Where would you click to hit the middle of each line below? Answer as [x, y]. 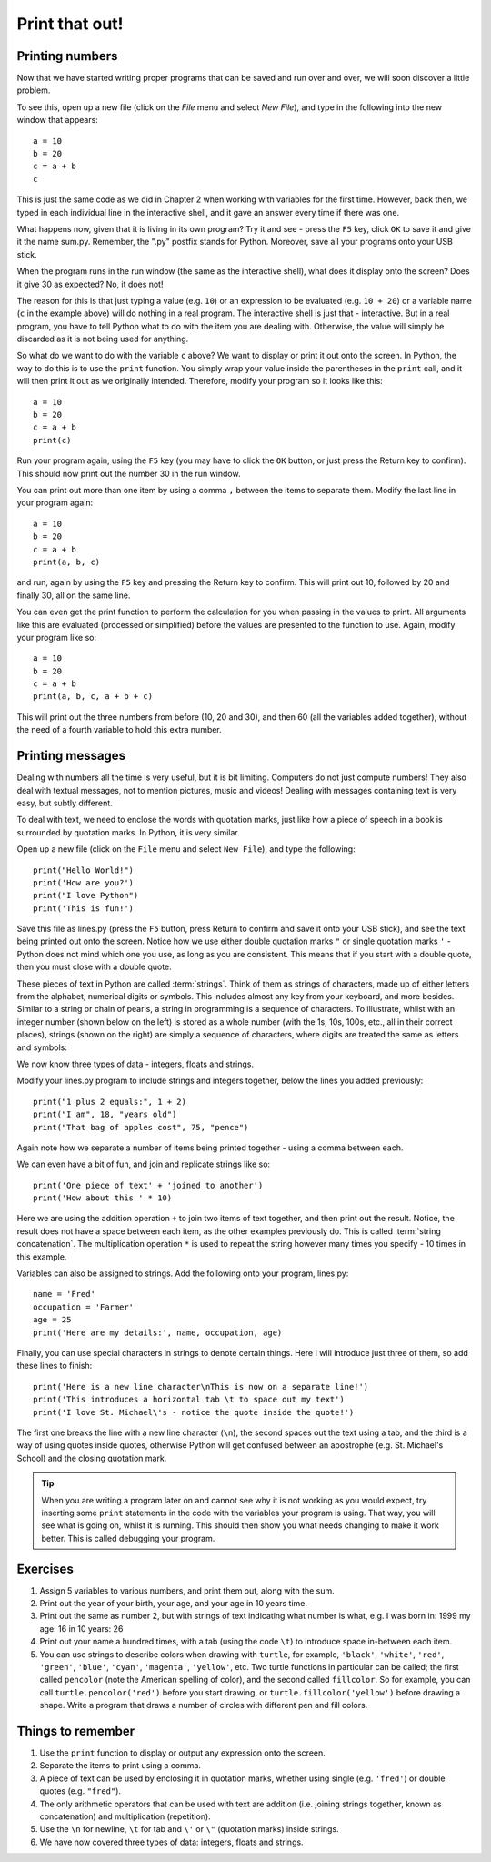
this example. [42, 1257]
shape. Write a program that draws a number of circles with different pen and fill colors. [204, 1705]
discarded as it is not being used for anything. [103, 339]
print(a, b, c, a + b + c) [93, 697]
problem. [34, 90]
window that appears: [58, 120]
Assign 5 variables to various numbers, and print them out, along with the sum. [187, 1590]
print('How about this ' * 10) [103, 1198]
